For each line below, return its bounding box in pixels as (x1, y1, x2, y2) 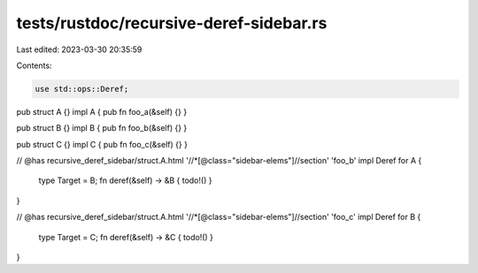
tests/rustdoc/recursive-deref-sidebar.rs (16, 13, 328, 33)
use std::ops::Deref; (35, 84, 129, 94)
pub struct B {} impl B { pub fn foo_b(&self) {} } (16, 123, 188, 133)
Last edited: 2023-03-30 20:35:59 (16, 44, 143, 55)
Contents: (16, 60, 52, 71)
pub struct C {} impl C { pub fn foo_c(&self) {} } (16, 139, 188, 149)
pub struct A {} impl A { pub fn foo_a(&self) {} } (16, 106, 188, 117)
